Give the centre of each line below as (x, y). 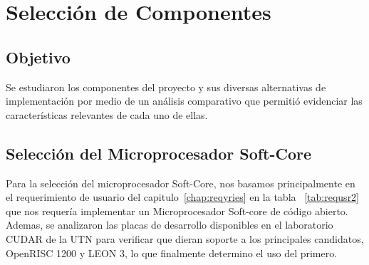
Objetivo (38, 57)
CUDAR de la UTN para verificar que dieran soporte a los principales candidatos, (185, 238)
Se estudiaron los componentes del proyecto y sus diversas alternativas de (166, 87)
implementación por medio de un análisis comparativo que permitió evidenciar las (184, 101)
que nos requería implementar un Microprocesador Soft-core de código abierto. (177, 211)
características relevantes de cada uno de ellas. (107, 114)
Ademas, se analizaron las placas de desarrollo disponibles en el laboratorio (170, 225)
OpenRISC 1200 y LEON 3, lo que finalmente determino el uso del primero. (172, 253)
